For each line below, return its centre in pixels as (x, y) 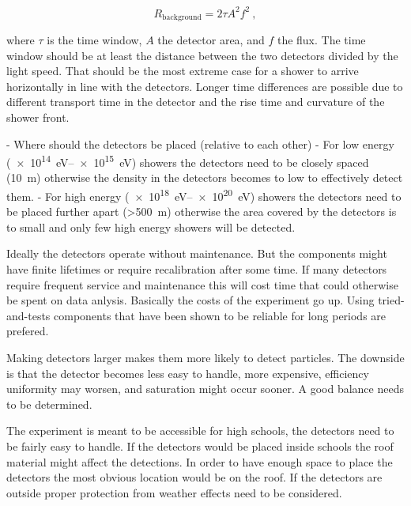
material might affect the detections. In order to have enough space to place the (200, 461)
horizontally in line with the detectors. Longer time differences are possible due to (205, 86)
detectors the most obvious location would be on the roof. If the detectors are (194, 477)
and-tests (28, 315)
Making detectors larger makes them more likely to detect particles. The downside (205, 357)
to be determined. (49, 404)
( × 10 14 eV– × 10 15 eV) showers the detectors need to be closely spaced (188, 161)
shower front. (38, 117)
